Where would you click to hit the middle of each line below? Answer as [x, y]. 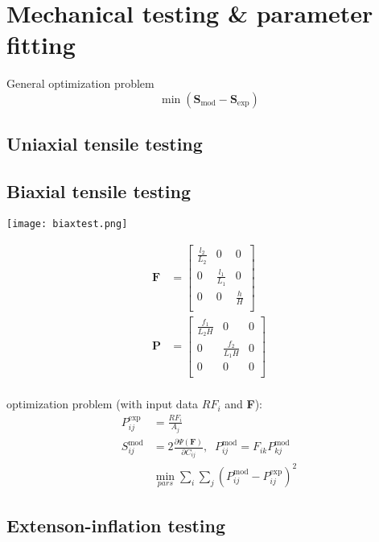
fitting [41, 45]
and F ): [243, 404]
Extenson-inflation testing [116, 525]
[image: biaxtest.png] [67, 223]
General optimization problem [80, 83]
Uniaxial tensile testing [105, 144]
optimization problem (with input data [103, 404]
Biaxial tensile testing [99, 191]
